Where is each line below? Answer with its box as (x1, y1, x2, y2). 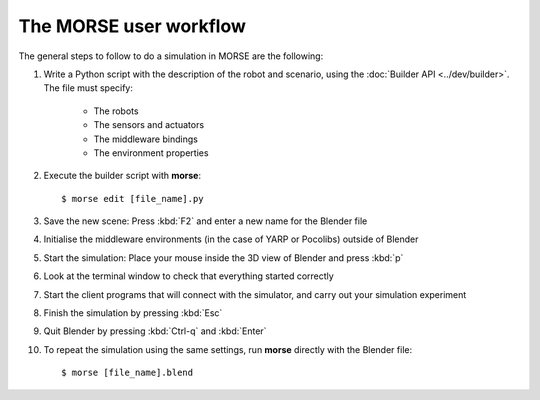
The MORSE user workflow (18, 15, 247, 37)
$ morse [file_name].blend (61, 367, 194, 379)
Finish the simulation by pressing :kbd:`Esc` (43, 307, 223, 319)
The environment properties (93, 146, 209, 159)
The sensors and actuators (93, 119, 205, 131)
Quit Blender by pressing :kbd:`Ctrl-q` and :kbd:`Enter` (43, 325, 267, 337)
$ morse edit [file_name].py (61, 193, 204, 204)
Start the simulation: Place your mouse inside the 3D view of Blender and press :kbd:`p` (43, 251, 404, 264)
